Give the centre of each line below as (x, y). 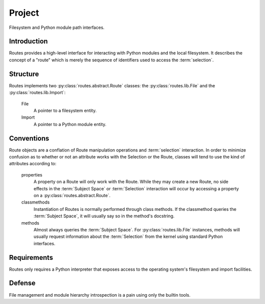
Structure (24, 74)
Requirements (31, 257)
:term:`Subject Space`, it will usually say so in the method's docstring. (104, 216)
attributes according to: (33, 164)
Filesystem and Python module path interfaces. (57, 27)
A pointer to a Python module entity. (70, 124)
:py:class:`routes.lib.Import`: (37, 93)
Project (24, 13)
